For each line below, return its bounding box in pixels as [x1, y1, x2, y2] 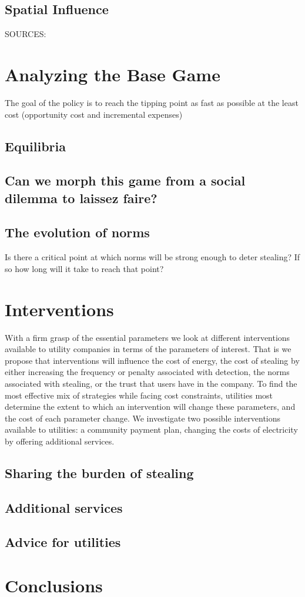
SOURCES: [5, 28, 46, 40]
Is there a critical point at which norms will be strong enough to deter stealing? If [5, 251, 300, 263]
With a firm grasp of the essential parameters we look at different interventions [5, 331, 290, 343]
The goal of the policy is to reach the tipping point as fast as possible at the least [5, 96, 299, 108]
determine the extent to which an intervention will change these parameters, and [5, 400, 296, 413]
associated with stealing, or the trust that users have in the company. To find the [5, 377, 297, 389]
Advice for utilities [5, 533, 121, 551]
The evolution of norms [5, 223, 150, 241]
